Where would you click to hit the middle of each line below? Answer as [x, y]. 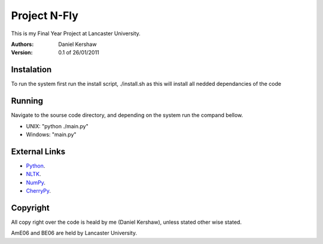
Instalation [31, 70]
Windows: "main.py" [51, 134]
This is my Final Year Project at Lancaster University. [76, 33]
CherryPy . [38, 191]
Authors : [22, 44]
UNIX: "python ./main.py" [57, 126]
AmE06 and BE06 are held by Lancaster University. [74, 233]
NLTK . [33, 174]
